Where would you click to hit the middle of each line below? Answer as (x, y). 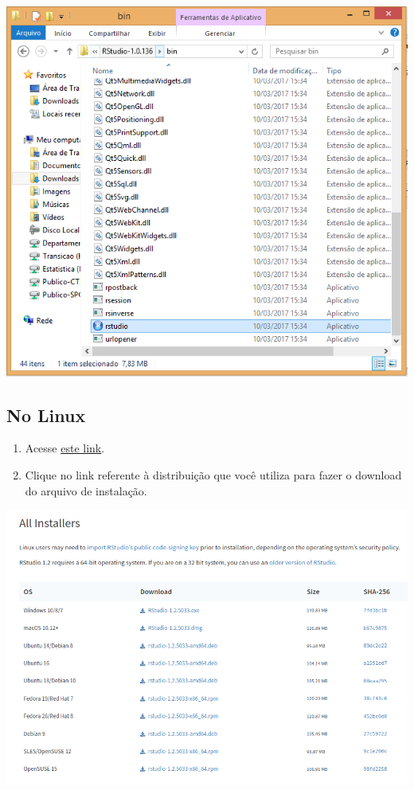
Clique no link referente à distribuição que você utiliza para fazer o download (213, 475)
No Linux (46, 415)
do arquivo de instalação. (86, 490)
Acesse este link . (65, 448)
